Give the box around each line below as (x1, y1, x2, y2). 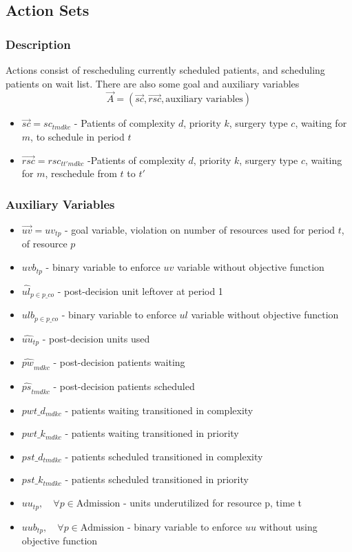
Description (6, 35, 71, 52)
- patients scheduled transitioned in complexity (65, 449, 263, 463)
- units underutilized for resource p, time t (123, 495, 302, 510)
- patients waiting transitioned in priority (65, 426, 239, 440)
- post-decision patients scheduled (53, 378, 195, 393)
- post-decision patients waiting (53, 355, 185, 369)
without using (259, 519, 318, 533)
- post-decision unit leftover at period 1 (57, 283, 223, 298)
